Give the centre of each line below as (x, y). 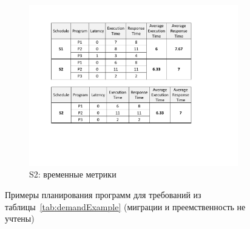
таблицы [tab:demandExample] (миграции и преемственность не (125, 206)
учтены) (20, 218)
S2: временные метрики (73, 174)
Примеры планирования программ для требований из (103, 194)
